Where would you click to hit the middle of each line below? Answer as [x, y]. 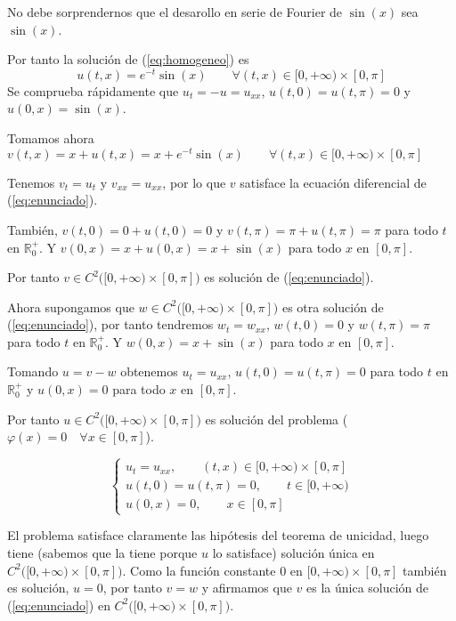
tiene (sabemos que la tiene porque [102, 553]
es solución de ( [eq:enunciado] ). [289, 277]
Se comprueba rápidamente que [93, 90]
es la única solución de [368, 588]
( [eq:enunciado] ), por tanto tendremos [110, 324]
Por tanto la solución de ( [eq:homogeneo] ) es [128, 59]
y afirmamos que [247, 588]
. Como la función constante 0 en [212, 570]
